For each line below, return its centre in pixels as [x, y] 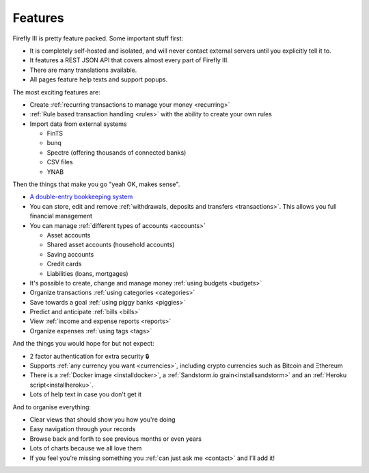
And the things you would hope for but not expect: [83, 344]
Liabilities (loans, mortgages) [88, 273]
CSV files [60, 162]
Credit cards [64, 264]
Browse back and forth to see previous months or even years [115, 439]
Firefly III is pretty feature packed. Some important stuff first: [98, 38]
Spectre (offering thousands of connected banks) [117, 152]
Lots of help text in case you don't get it [86, 394]
